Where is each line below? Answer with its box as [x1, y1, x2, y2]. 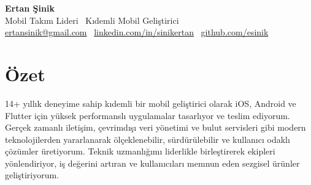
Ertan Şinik [5, 2, 55, 14]
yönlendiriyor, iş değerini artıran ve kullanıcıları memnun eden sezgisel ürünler [5, 156, 300, 169]
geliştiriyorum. [5, 169, 60, 181]
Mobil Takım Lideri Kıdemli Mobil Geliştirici [5, 13, 179, 26]
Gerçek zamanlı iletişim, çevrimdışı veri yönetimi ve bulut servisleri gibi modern [5, 121, 306, 134]
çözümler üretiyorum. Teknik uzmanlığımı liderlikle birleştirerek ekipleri [5, 145, 275, 158]
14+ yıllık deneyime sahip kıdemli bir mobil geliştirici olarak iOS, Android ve [5, 96, 296, 109]
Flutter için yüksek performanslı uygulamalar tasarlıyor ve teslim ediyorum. [5, 109, 290, 122]
